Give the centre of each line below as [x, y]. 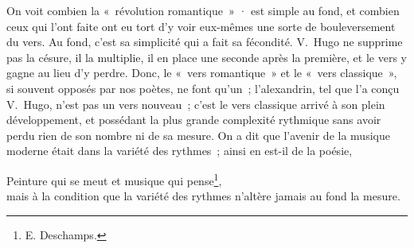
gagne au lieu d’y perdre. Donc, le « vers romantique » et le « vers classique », [202, 73]
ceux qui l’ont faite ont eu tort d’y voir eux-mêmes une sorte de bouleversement [201, 26]
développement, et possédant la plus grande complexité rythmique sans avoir [194, 120]
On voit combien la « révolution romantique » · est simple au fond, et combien [203, 10]
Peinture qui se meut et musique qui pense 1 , [114, 179]
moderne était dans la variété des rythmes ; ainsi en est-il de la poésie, [180, 151]
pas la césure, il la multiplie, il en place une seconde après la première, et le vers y [207, 57]
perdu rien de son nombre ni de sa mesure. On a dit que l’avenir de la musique [198, 135]
